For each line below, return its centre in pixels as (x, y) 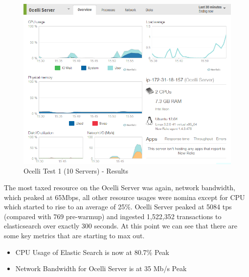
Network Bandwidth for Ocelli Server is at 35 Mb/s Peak (101, 268)
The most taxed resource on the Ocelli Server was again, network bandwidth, (120, 188)
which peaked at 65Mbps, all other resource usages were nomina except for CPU (124, 197)
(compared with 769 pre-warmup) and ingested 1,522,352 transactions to (113, 216)
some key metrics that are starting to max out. (74, 236)
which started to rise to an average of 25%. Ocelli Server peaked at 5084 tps (118, 207)
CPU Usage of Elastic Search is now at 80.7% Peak (92, 252)
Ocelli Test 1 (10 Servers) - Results (76, 171)
